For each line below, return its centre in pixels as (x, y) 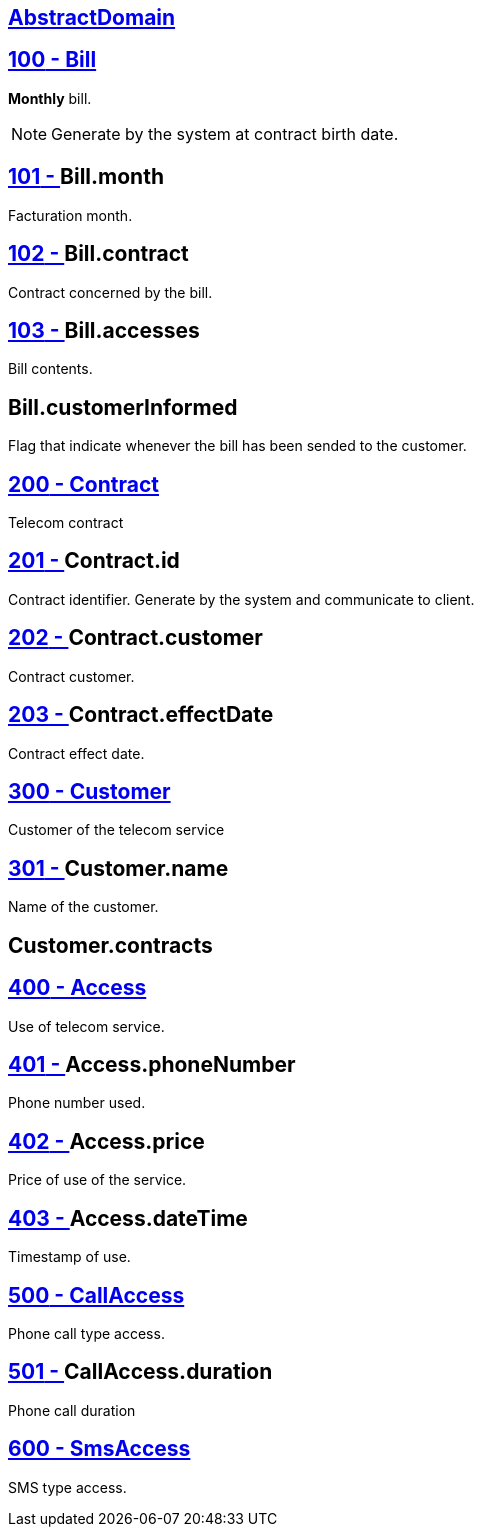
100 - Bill (52, 60)
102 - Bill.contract (98, 254)
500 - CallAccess (96, 1295)
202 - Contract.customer (135, 638)
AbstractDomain (92, 17)
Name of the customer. (83, 907)
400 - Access (77, 988)
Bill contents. (50, 369)
